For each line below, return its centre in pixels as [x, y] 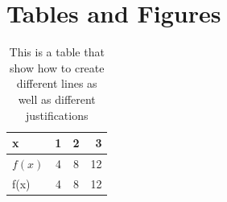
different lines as [57, 83]
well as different [57, 99]
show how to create [57, 67]
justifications [57, 115]
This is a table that [57, 52]
